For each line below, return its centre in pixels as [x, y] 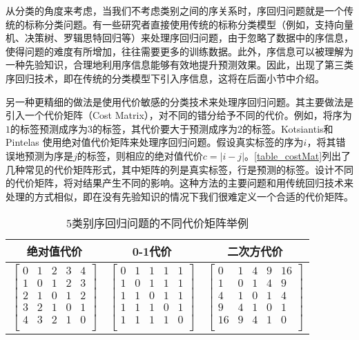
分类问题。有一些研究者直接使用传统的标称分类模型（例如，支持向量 [198, 24]
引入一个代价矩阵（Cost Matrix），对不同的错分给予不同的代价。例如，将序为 [179, 115]
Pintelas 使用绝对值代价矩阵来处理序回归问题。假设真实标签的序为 [155, 142]
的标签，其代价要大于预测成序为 [165, 128]
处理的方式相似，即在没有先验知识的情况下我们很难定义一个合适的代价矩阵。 [179, 196]
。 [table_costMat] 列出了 [298, 155]
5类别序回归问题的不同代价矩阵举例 [157, 223]
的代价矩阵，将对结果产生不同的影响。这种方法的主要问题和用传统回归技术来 [179, 183]
